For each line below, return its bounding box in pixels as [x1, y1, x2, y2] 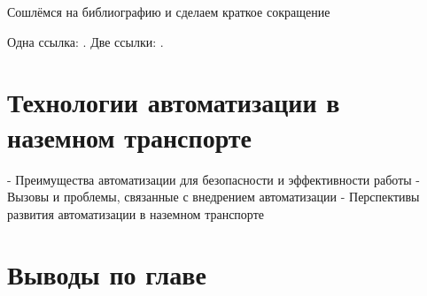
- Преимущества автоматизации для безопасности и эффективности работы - [7, 170, 420, 188]
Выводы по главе [7, 256, 206, 292]
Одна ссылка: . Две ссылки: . [7, 32, 164, 50]
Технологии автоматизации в [7, 84, 340, 120]
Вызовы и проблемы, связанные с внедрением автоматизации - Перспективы [7, 187, 420, 206]
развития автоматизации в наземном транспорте [7, 204, 264, 223]
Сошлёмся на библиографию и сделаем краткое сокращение [7, 3, 330, 20]
